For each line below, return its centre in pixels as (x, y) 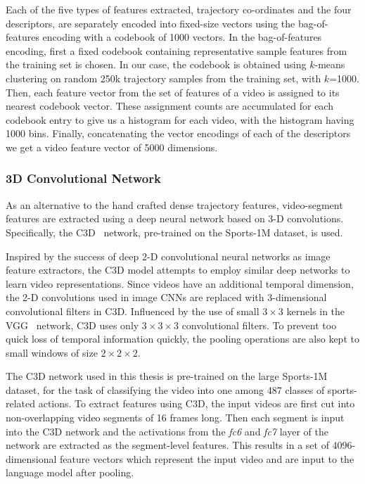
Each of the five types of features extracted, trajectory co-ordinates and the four (179, 9)
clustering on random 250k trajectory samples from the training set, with (164, 78)
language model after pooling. (70, 472)
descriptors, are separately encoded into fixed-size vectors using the (151, 23)
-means (330, 64)
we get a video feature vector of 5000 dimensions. (112, 147)
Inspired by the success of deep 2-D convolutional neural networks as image (168, 256)
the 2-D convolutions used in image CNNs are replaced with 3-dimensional (166, 297)
